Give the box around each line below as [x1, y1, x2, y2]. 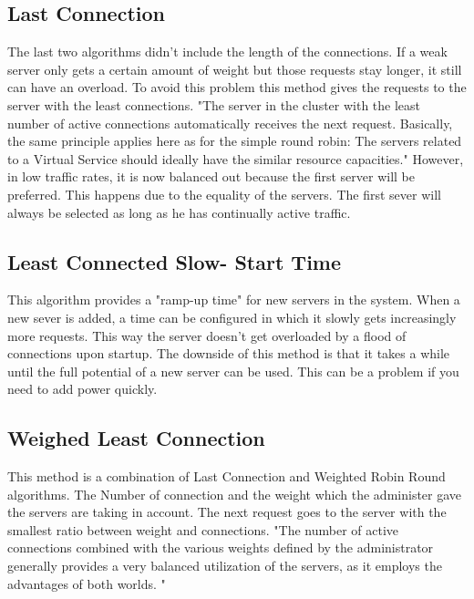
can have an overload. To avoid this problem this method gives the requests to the [7, 77, 467, 97]
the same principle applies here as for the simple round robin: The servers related [7, 131, 462, 150]
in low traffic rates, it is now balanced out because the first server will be [7, 167, 415, 186]
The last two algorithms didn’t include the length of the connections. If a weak [7, 42, 448, 61]
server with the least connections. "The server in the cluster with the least [7, 95, 421, 114]
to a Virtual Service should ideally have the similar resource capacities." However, [7, 149, 464, 168]
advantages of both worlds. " [7, 573, 166, 593]
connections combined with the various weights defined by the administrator [7, 538, 434, 557]
